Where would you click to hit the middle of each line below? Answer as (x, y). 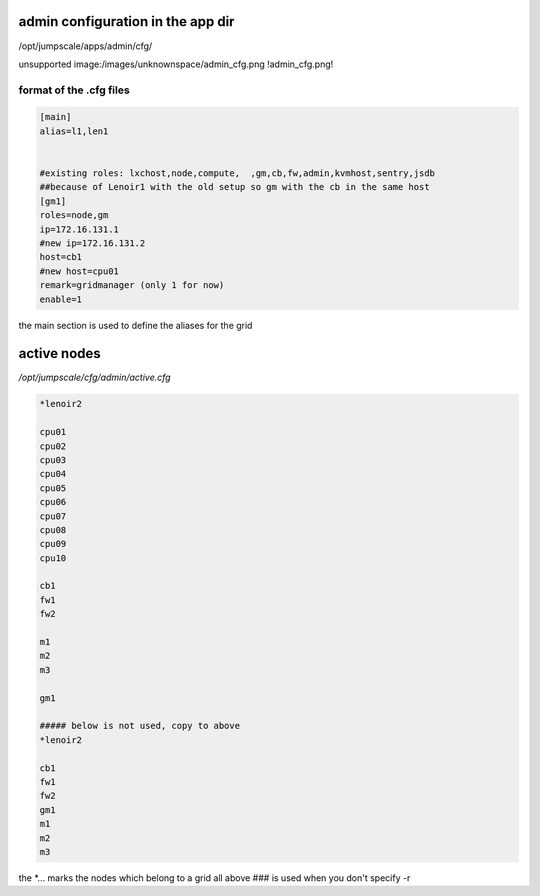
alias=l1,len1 (74, 131)
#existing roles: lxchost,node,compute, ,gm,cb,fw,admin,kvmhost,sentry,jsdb (237, 173)
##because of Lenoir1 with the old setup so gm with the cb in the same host (234, 187)
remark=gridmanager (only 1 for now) (132, 285)
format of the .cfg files (74, 90)
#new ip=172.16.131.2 (92, 243)
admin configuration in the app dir (126, 21)
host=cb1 (61, 257)
